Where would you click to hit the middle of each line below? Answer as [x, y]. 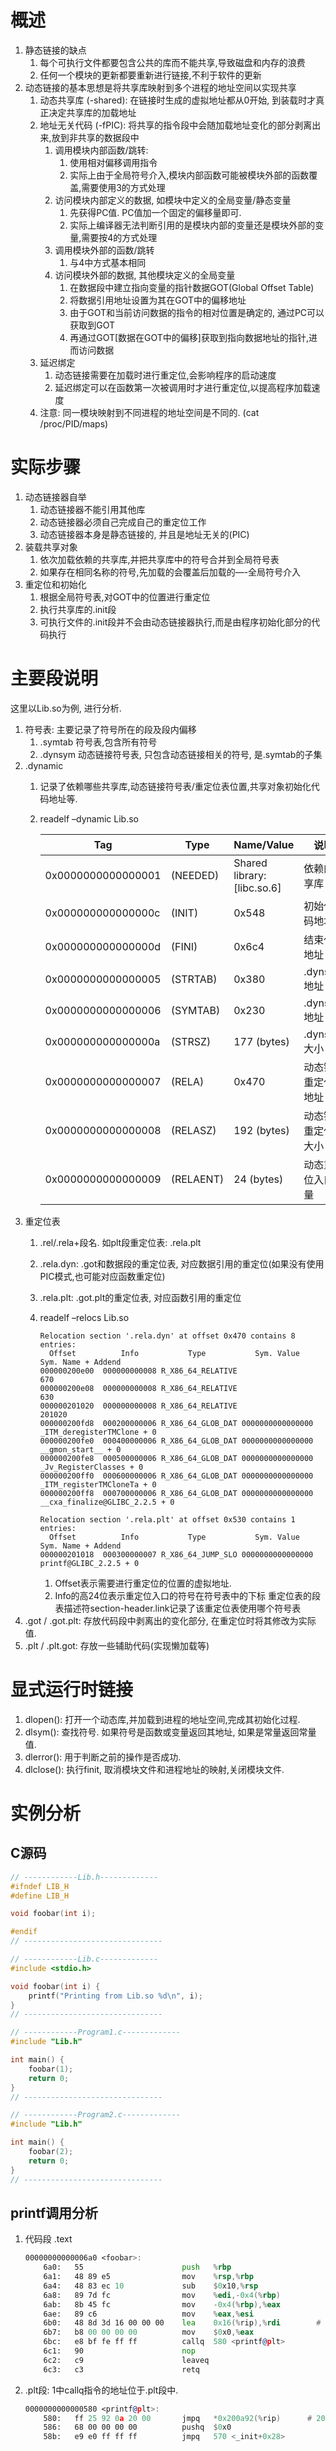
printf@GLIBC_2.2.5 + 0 [89, 1563]
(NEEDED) [195, 875]
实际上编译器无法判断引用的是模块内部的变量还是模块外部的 [192, 225]
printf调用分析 [54, 2212]
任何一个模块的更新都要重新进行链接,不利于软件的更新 [150, 75]
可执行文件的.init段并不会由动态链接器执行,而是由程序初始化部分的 [175, 622]
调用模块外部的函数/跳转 [104, 250]
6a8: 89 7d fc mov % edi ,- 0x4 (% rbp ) [162, 2295]
